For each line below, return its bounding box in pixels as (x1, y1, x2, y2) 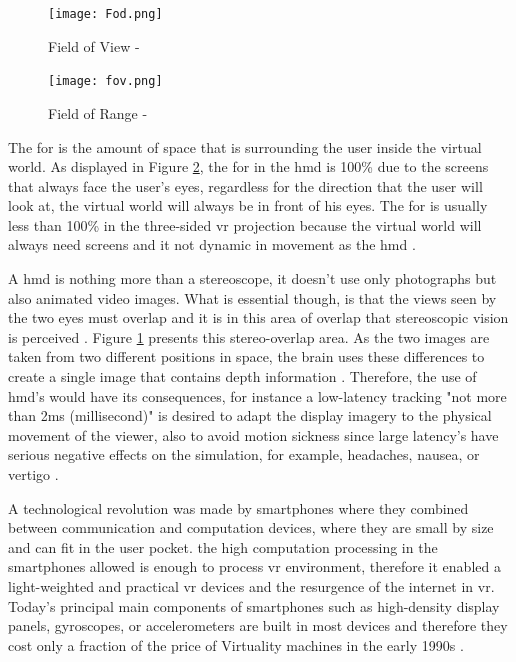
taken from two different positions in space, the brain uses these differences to (8, 346, 485, 367)
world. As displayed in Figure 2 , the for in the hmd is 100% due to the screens (8, 156, 489, 177)
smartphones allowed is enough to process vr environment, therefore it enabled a (8, 556, 501, 577)
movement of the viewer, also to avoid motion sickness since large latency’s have (8, 424, 499, 445)
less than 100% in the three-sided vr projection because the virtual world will (8, 214, 482, 235)
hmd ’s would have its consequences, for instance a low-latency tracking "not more (8, 385, 507, 406)
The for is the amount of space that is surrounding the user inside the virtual (8, 136, 482, 157)
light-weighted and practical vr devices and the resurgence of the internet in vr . (8, 575, 495, 596)
